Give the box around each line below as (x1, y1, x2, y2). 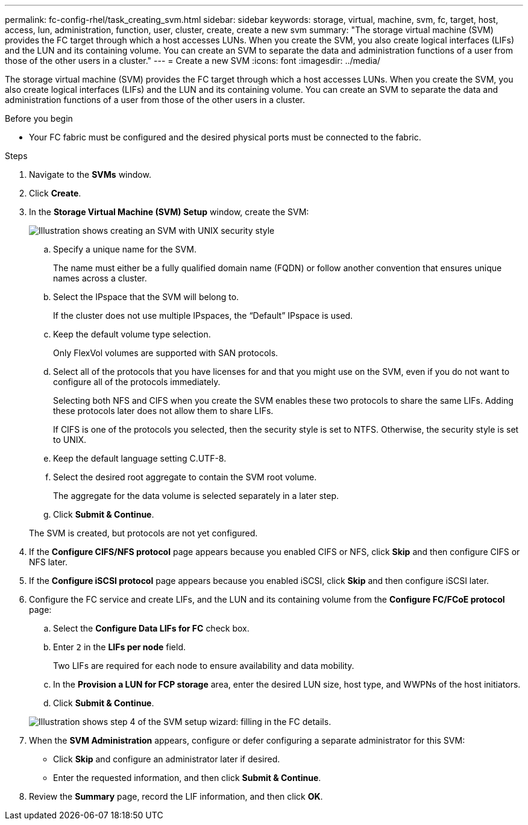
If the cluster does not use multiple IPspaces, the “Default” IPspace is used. (53, 310, 353, 321)
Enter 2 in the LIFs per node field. (53, 642, 186, 652)
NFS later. (29, 557, 68, 567)
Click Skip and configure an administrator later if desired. (53, 754, 280, 764)
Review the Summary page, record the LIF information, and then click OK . (29, 791, 323, 801)
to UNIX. (53, 434, 87, 445)
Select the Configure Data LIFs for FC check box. (53, 623, 250, 633)
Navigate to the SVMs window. (29, 169, 151, 180)
